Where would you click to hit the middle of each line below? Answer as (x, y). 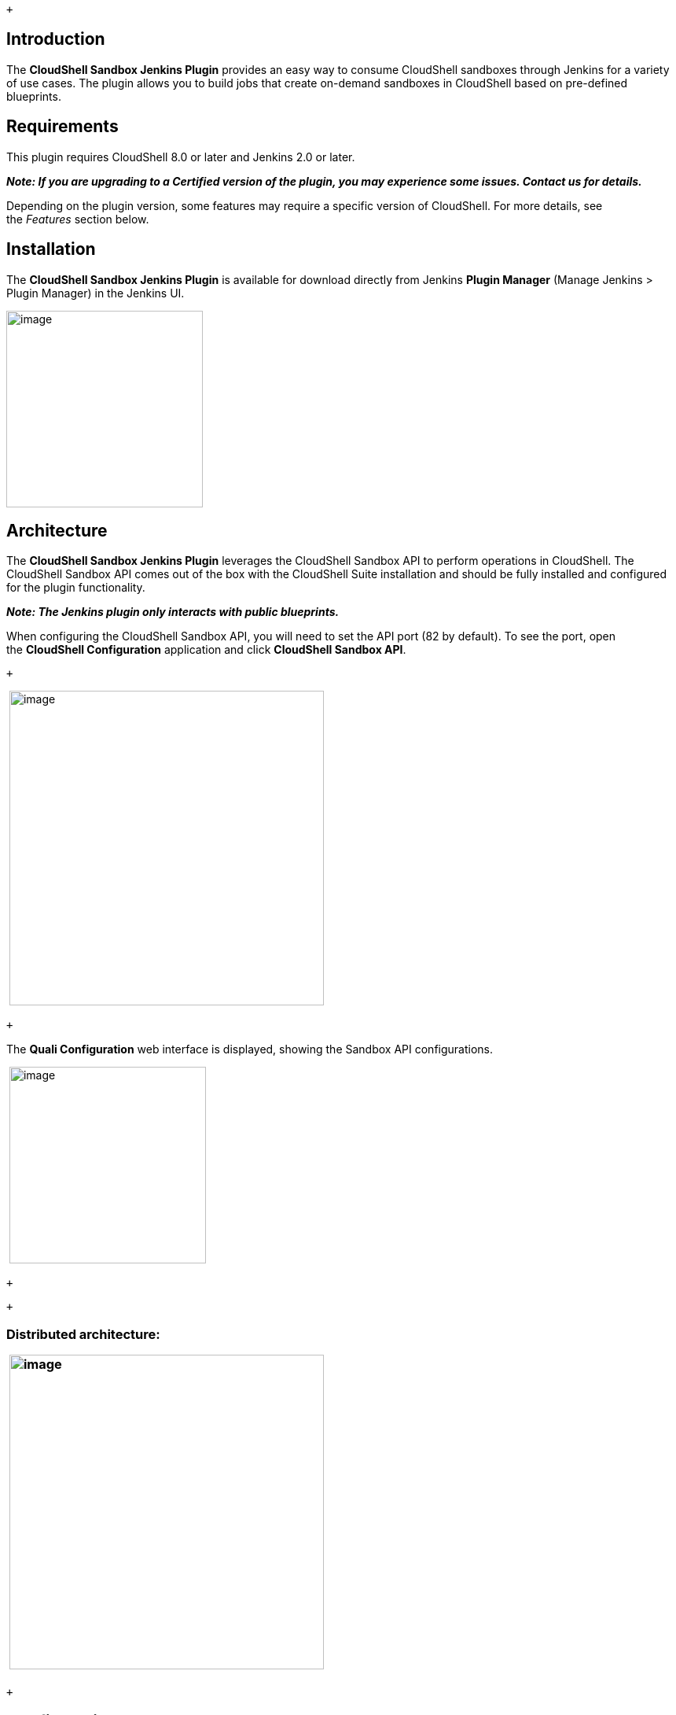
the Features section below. (78, 219)
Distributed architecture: (83, 1334)
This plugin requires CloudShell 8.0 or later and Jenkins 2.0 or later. (181, 157)
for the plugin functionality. (76, 588)
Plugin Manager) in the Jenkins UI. (96, 293)
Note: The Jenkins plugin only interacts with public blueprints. (173, 612)
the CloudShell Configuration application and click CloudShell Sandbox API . (206, 650)
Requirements (62, 127)
